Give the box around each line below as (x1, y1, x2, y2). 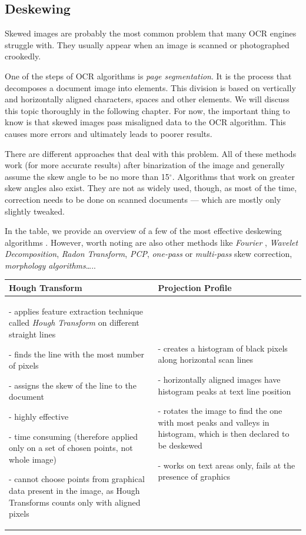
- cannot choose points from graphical (9, 473, 145, 485)
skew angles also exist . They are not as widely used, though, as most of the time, (5, 182, 297, 194)
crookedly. (5, 50, 41, 62)
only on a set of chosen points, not (9, 442, 133, 454)
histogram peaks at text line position (158, 384, 291, 397)
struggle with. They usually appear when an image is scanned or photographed (5, 38, 290, 51)
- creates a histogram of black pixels (158, 342, 288, 354)
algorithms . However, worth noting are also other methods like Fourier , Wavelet (5, 236, 298, 248)
